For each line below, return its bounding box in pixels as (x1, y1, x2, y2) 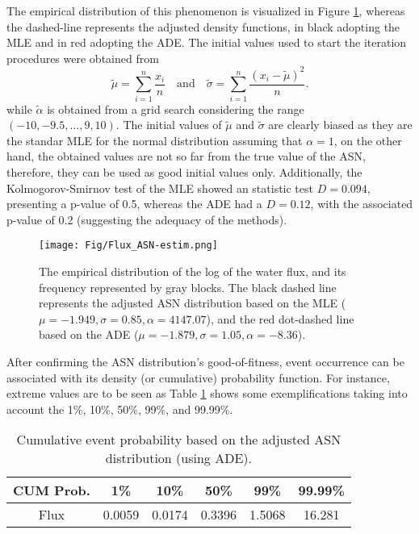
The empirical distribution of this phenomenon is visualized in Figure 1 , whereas (6, 2, 405, 19)
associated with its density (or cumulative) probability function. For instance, (6, 369, 390, 386)
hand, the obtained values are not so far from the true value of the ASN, (6, 148, 366, 165)
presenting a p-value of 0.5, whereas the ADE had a (6, 195, 262, 212)
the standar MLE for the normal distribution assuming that (6, 131, 303, 148)
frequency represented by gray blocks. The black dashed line (39, 278, 337, 295)
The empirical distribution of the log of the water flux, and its (39, 263, 346, 280)
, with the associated (310, 195, 413, 212)
